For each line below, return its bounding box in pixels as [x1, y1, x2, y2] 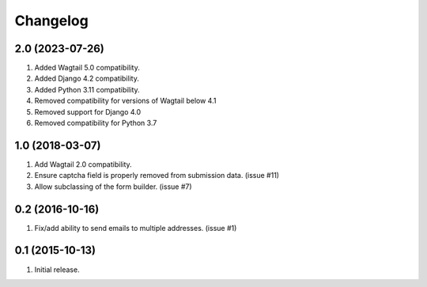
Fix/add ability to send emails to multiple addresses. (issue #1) [34, 223, 237, 232]
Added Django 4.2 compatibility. [34, 74, 140, 83]
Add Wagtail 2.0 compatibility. [34, 159, 132, 169]
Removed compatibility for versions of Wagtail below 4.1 [34, 96, 217, 106]
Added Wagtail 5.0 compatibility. [34, 63, 140, 73]
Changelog [14, 12, 89, 29]
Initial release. [34, 265, 80, 274]
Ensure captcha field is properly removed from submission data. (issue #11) [34, 171, 280, 180]
